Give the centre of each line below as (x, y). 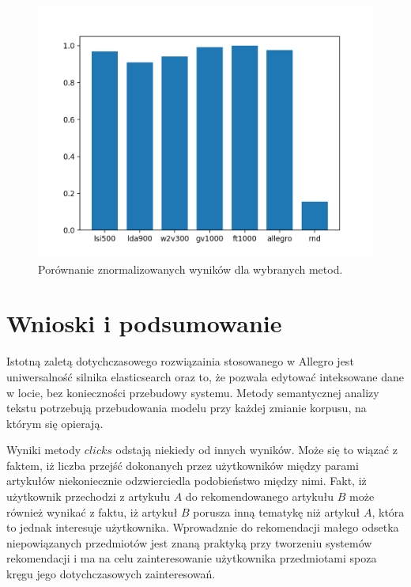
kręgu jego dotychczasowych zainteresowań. (111, 574)
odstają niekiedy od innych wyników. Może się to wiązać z (256, 450)
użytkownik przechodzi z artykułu (89, 496)
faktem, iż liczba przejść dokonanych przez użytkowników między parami (183, 465)
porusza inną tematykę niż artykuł (277, 511)
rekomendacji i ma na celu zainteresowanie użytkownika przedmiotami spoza (192, 558)
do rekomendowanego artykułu (260, 496)
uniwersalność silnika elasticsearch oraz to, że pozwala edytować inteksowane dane (205, 376)
